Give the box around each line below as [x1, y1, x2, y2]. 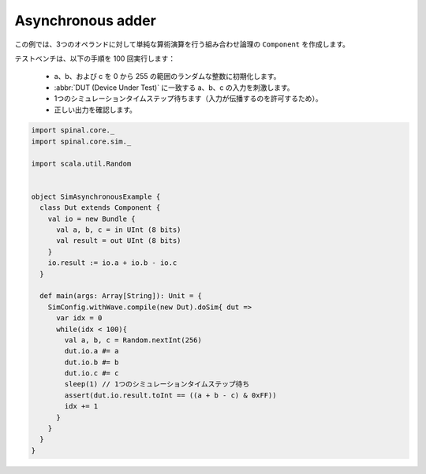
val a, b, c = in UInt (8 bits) [56, 226, 181, 234]
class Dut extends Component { [39, 203, 161, 212]
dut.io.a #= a [64, 347, 119, 356]
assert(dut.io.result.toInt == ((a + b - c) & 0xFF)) [64, 390, 277, 400]
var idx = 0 [56, 314, 103, 323]
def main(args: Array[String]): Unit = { [39, 292, 203, 300]
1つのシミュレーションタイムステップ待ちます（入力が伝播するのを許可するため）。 [54, 94, 323, 103]
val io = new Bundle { [47, 214, 136, 223]
